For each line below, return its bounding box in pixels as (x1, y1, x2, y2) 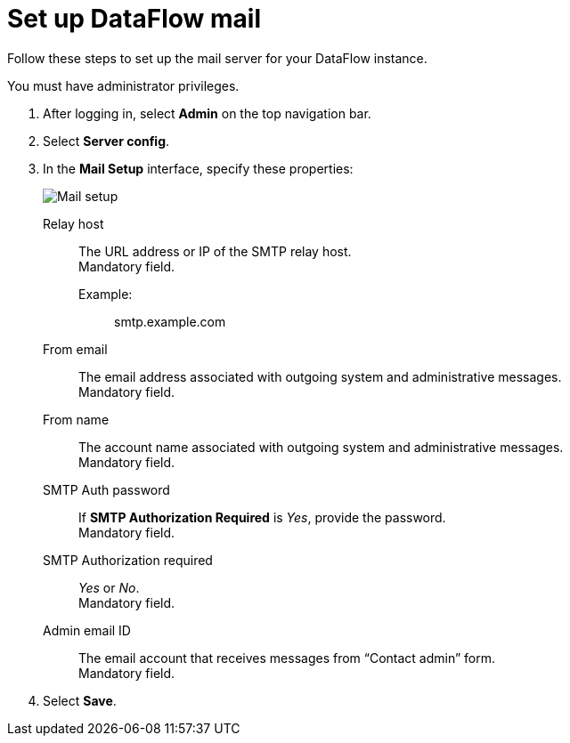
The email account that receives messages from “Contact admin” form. (78, 650, 495, 666)
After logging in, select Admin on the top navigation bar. (43, 105, 371, 121)
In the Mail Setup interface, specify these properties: (43, 160, 354, 176)
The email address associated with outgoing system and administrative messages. (78, 368, 562, 384)
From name (43, 411, 110, 427)
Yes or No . (78, 579, 140, 595)
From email (43, 341, 108, 357)
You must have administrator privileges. (7, 77, 240, 93)
